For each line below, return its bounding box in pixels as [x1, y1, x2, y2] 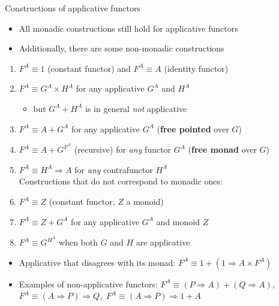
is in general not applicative [85, 102, 187, 114]
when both [59, 236, 98, 249]
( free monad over [188, 143, 257, 156]
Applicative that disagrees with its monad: [19, 256, 176, 268]
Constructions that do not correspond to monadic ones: [19, 175, 223, 187]
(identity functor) [164, 62, 229, 74]
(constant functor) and [47, 62, 131, 74]
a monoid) [126, 195, 164, 207]
